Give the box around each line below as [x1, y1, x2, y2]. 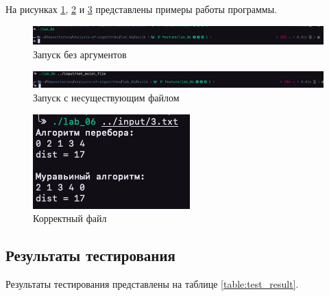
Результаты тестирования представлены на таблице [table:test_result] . [5, 276, 299, 291]
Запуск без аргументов [33, 47, 127, 61]
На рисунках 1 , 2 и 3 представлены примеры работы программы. [5, 2, 277, 16]
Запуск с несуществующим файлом [33, 90, 180, 104]
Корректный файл [33, 211, 107, 225]
